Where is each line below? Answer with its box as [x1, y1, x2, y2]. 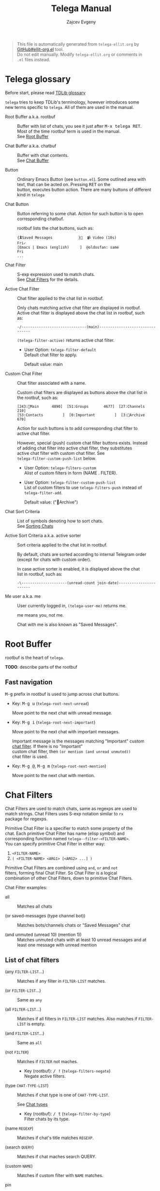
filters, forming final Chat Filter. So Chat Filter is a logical [5, 870, 117, 876]
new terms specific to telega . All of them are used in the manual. [5, 104, 134, 110]
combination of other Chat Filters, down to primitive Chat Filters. [5, 875, 133, 881]
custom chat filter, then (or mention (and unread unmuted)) [12, 748, 131, 754]
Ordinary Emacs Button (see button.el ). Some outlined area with [17, 176, 146, 182]
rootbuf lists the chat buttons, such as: [17, 225, 94, 231]
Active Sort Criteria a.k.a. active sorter [5, 533, 81, 538]
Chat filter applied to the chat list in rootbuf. [17, 295, 104, 301]
